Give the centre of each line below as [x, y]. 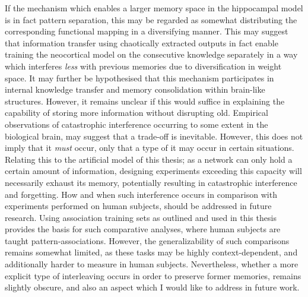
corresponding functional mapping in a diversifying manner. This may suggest [147, 31]
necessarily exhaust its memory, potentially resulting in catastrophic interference [151, 182]
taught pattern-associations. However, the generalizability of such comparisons [147, 240]
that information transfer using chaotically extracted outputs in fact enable [142, 42]
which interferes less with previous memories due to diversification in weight [143, 66]
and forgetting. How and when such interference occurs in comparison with [141, 194]
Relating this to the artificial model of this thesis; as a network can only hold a [149, 159]
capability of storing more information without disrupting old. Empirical [136, 113]
